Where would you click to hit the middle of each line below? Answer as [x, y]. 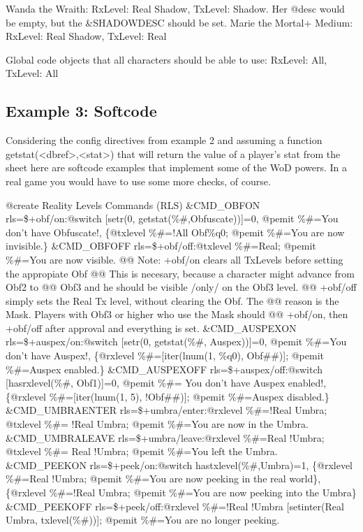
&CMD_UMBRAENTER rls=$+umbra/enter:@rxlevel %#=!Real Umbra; [166, 410]
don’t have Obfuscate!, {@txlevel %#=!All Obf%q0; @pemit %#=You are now [175, 232]
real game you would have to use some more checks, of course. [138, 181]
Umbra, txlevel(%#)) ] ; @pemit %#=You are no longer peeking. [143, 520]
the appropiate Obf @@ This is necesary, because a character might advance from [180, 273]
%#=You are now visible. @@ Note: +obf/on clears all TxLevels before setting [175, 259]
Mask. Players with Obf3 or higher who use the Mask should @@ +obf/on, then [177, 314]
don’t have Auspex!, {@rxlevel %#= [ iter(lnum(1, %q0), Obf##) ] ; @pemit [165, 355]
